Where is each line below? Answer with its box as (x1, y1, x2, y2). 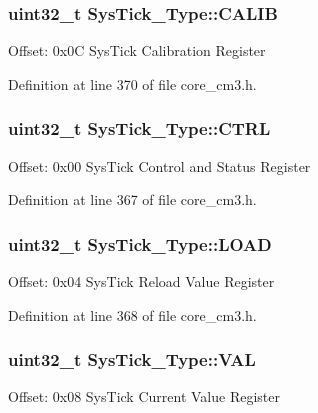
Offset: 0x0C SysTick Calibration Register (8, 40, 266, 61)
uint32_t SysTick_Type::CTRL (8, 116, 271, 141)
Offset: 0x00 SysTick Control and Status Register (8, 155, 311, 176)
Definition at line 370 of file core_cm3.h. (8, 73, 257, 94)
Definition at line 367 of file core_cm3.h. (8, 189, 257, 210)
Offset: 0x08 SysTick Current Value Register (8, 386, 280, 407)
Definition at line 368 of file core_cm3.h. (8, 304, 257, 325)
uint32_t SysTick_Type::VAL (8, 347, 256, 372)
